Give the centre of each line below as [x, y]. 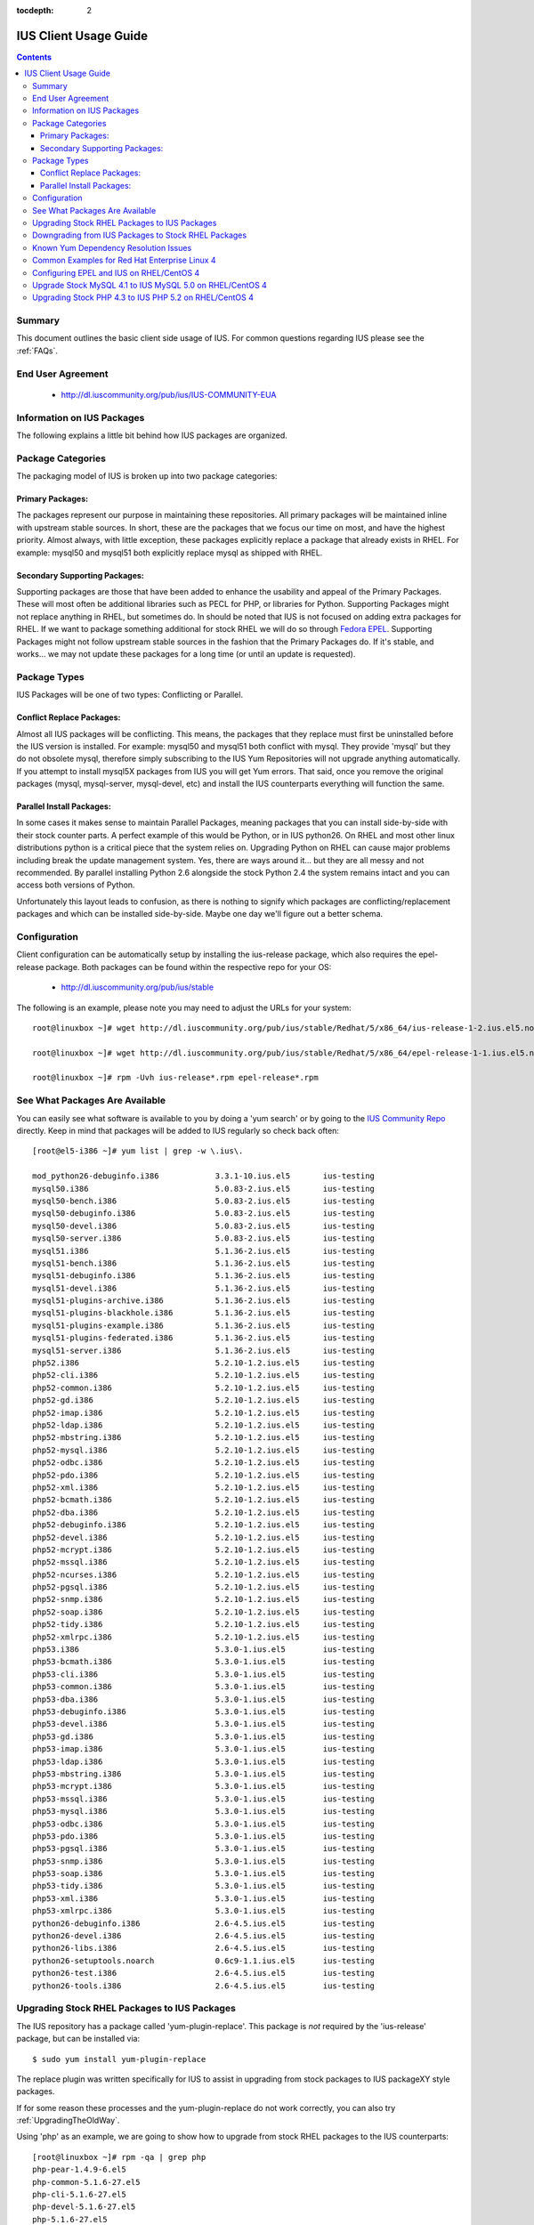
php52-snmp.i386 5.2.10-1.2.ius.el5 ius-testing [204, 1599]
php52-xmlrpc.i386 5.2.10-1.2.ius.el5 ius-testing [204, 1637]
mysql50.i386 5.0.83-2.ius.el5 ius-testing [204, 1189]
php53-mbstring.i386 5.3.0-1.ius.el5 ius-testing [204, 1774]
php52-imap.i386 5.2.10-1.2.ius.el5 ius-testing [204, 1412]
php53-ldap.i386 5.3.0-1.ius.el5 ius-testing [204, 1761]
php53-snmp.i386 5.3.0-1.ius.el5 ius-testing [204, 1861]
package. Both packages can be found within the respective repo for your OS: [189, 967]
